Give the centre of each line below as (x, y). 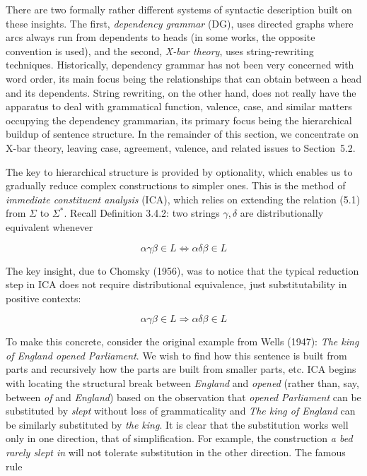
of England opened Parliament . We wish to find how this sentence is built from (176, 355)
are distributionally (282, 213)
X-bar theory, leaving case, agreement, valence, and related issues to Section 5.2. (181, 147)
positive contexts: (43, 298)
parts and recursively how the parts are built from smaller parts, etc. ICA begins (181, 369)
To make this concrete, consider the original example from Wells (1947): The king (182, 341)
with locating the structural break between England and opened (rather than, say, (182, 383)
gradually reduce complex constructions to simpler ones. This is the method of (176, 185)
